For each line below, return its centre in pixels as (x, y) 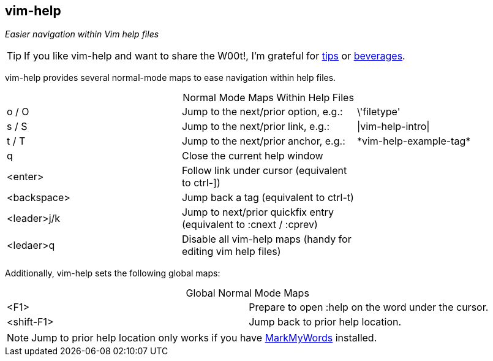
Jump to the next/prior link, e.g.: (256, 127)
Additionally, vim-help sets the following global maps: (113, 273)
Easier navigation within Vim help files (82, 34)
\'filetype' (378, 112)
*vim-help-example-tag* (414, 141)
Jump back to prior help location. (325, 322)
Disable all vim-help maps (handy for (266, 239)
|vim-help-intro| (393, 127)
